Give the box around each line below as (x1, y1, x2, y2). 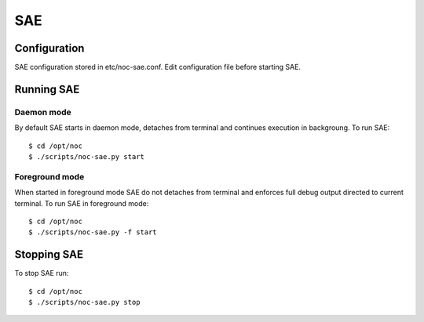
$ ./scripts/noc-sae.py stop (28, 298, 141, 306)
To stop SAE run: (14, 269, 69, 278)
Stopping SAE (14, 248, 84, 262)
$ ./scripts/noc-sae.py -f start (28, 228, 157, 237)
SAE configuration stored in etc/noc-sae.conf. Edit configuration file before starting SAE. (14, 63, 302, 72)
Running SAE (14, 82, 80, 96)
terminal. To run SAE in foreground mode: (14, 198, 149, 208)
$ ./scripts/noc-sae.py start (28, 153, 145, 161)
